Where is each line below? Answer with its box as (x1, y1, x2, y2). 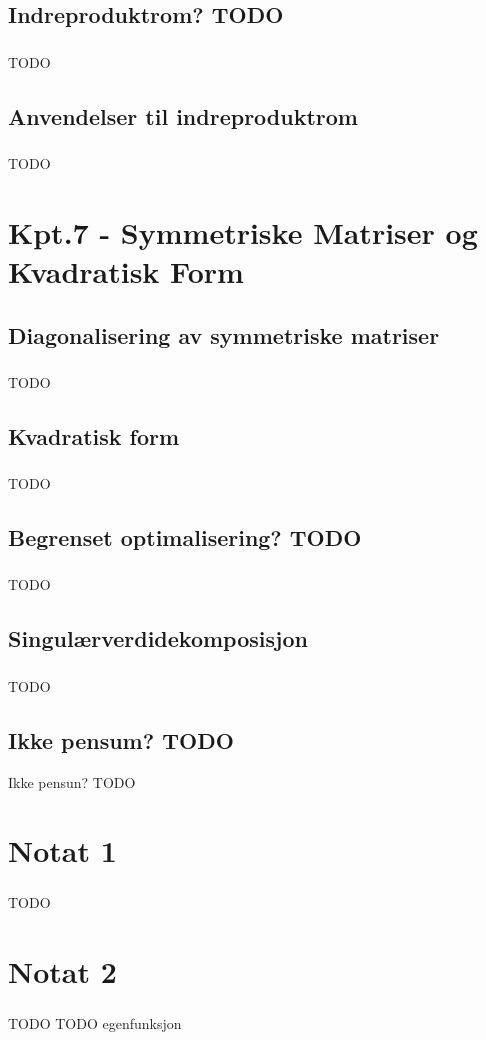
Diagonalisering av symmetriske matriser (8, 319, 440, 350)
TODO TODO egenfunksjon (8, 1013, 182, 1034)
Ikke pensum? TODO (8, 724, 234, 755)
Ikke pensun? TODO (8, 771, 136, 792)
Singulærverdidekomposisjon (8, 623, 308, 654)
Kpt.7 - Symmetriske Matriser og (8, 211, 478, 252)
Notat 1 (8, 830, 117, 871)
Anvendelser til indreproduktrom (8, 100, 358, 131)
